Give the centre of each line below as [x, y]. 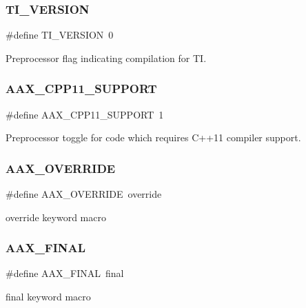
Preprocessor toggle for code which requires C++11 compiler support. [153, 137]
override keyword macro [56, 217]
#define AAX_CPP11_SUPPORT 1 [85, 114]
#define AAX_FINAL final [65, 273]
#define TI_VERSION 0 [60, 35]
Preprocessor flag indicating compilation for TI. [106, 58]
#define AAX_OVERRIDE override [84, 194]
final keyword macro [48, 297]
